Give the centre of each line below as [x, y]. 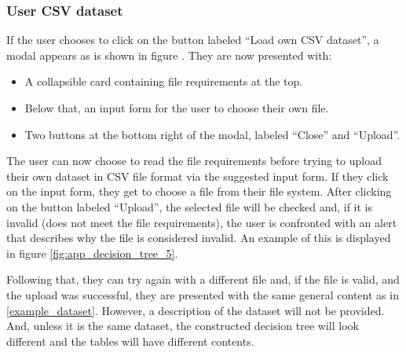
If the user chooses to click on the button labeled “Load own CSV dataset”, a [193, 40]
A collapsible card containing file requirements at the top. [164, 81]
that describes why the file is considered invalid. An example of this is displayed [199, 238]
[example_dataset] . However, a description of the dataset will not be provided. [196, 310]
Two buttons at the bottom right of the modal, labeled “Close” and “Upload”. [212, 134]
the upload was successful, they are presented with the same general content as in [203, 294]
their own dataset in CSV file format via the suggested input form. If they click [198, 176]
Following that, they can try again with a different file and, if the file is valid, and [203, 279]
